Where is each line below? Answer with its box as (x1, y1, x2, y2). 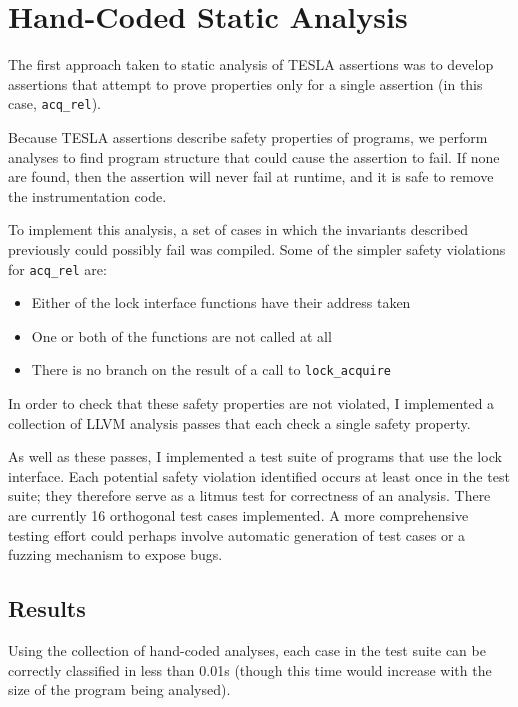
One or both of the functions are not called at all (31, 325, 332, 346)
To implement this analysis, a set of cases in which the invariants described (8, 219, 468, 240)
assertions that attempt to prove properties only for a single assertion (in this (8, 73, 483, 94)
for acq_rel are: (8, 258, 107, 279)
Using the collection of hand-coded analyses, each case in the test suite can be (8, 639, 486, 660)
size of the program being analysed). (8, 679, 231, 700)
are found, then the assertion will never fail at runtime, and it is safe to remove (8, 166, 494, 187)
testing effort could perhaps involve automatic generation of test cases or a (8, 524, 466, 545)
